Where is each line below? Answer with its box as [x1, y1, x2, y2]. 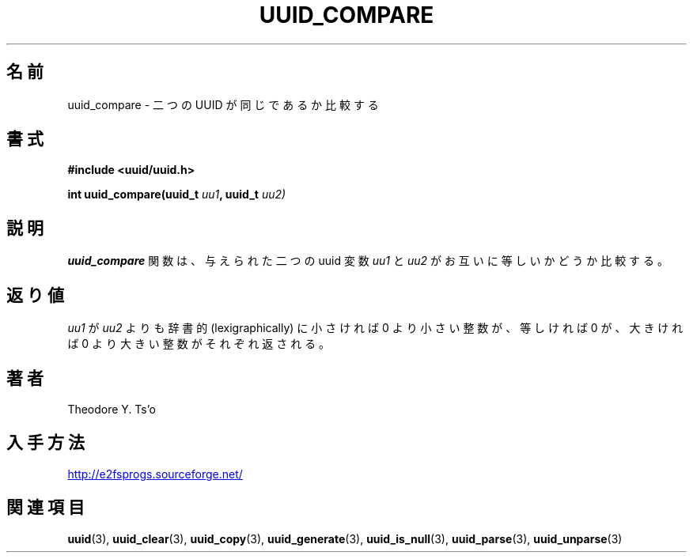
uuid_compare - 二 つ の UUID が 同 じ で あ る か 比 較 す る [67, 97, 379, 111]
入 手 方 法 [6, 432, 85, 453]
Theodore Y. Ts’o [67, 402, 156, 416]
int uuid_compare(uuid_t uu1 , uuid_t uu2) [67, 187, 286, 202]
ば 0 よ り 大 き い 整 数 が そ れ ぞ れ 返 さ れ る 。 [67, 337, 331, 351]
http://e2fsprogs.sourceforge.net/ [67, 466, 243, 481]
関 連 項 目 [6, 497, 85, 518]
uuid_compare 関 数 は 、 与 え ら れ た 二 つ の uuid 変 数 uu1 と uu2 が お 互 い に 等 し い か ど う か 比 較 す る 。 [67, 254, 668, 268]
